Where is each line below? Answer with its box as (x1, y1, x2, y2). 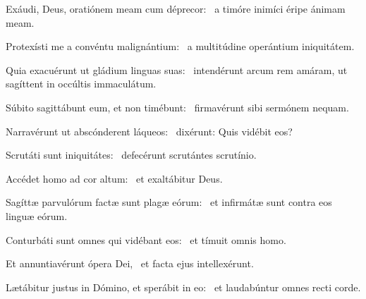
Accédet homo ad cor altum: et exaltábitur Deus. (6, 171, 223, 185)
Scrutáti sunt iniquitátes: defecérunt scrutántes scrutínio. (6, 147, 257, 162)
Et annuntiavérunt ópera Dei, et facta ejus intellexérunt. (6, 256, 254, 271)
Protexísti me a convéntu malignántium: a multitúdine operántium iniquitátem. (6, 39, 355, 54)
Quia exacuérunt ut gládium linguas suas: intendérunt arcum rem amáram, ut (6, 62, 348, 77)
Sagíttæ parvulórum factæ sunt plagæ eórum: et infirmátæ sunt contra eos (6, 195, 332, 209)
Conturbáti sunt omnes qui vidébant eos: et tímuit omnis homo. (6, 232, 286, 247)
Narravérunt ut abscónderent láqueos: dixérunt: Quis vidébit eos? (6, 123, 293, 138)
